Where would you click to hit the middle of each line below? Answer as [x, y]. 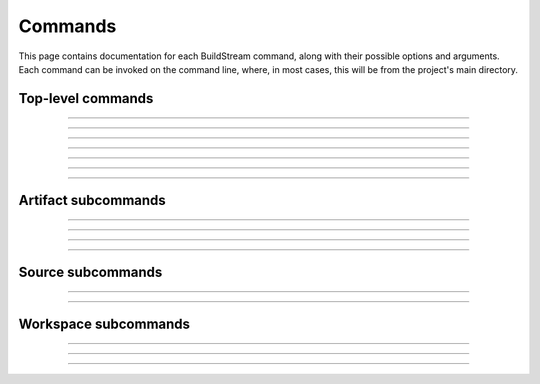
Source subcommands [90, 271]
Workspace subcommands [104, 323]
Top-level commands [86, 98]
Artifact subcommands [92, 200]
